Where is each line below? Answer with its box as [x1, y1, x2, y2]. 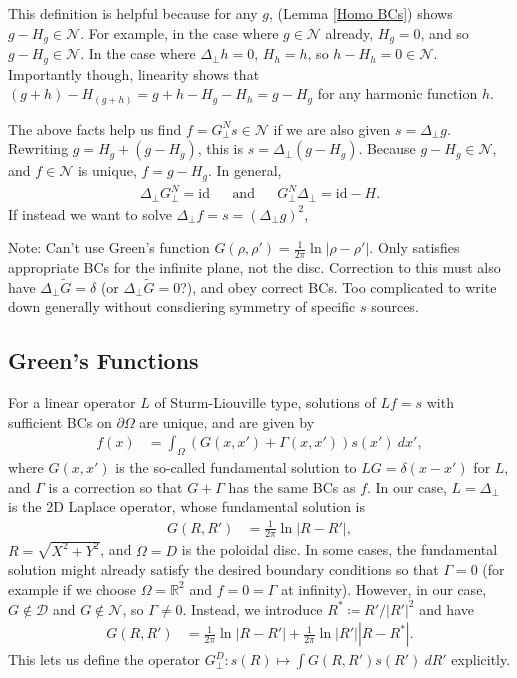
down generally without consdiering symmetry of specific [8, 296, 356, 317]
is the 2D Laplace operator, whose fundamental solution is [8, 496, 365, 517]
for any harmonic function [317, 83, 478, 104]
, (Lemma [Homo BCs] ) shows [268, 3, 453, 23]
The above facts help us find [8, 118, 182, 139]
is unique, [77, 160, 137, 181]
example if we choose [8, 578, 136, 599]
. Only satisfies [369, 237, 460, 258]
